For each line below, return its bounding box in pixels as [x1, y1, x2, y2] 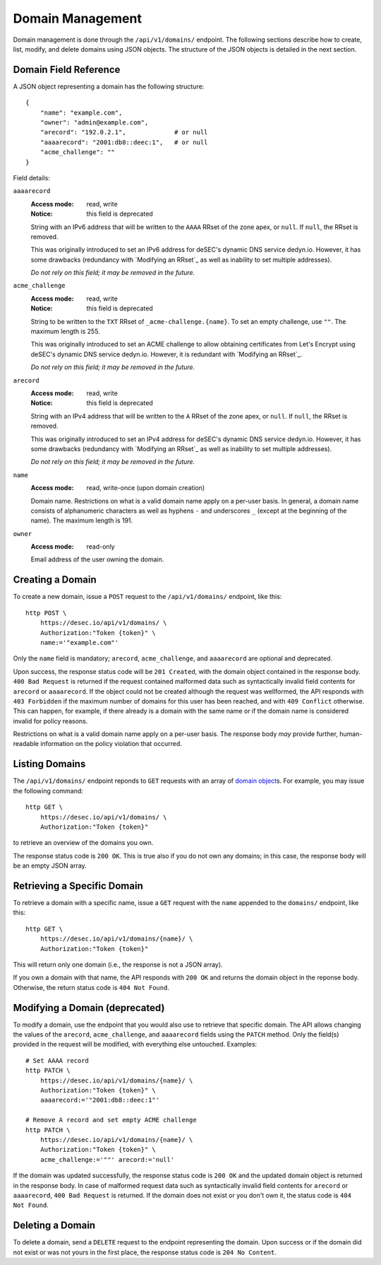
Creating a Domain [13, 573, 97, 586]
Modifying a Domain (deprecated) [13, 1001, 165, 1014]
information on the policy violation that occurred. [40, 740, 183, 748]
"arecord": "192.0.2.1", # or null [40, 128, 208, 136]
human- [339, 730, 363, 738]
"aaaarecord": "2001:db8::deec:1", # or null [40, 138, 208, 146]
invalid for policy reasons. [13, 716, 88, 725]
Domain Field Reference [13, 64, 121, 76]
